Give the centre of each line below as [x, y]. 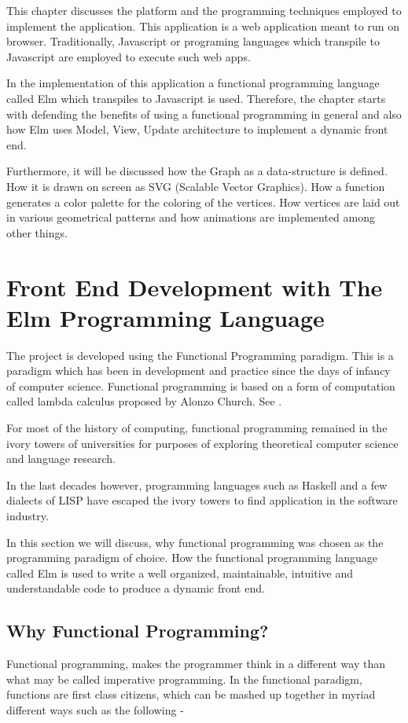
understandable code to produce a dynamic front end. [136, 588]
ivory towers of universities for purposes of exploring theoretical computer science [202, 443]
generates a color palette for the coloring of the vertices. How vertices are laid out [203, 202]
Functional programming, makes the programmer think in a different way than [196, 664]
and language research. [61, 459]
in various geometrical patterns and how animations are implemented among [191, 217]
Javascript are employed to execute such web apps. [129, 56]
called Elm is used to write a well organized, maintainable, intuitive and [180, 573]
